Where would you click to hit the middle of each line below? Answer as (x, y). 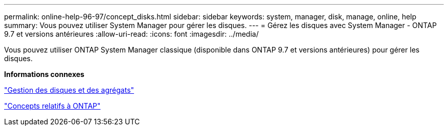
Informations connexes (44, 74)
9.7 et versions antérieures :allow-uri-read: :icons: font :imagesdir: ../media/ (131, 34)
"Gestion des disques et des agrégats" (69, 90)
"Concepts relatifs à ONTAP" (52, 106)
